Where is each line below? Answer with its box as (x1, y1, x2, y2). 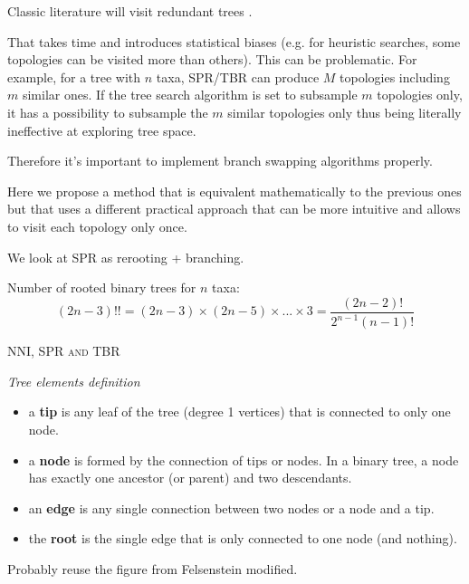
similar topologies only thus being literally (227, 102, 462, 121)
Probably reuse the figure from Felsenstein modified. (7, 559, 298, 578)
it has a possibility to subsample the (7, 102, 208, 121)
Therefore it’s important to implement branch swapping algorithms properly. (7, 151, 433, 170)
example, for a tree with (7, 67, 141, 86)
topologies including (340, 67, 450, 86)
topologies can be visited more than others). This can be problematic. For (7, 50, 417, 69)
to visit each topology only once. (7, 216, 187, 235)
